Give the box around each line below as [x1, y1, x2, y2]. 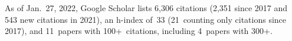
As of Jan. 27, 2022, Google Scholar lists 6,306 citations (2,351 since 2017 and [5, 2, 288, 13]
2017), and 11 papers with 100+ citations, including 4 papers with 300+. [5, 25, 273, 37]
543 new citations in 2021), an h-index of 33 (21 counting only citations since [5, 13, 287, 25]
